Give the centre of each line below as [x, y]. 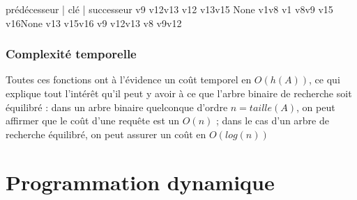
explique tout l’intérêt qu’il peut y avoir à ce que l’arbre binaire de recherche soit [179, 93]
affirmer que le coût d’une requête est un [93, 120]
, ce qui [325, 80]
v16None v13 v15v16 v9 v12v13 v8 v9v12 [94, 23]
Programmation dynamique [140, 182]
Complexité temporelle [71, 54]
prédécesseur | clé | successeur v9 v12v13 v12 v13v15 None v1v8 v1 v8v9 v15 [169, 9]
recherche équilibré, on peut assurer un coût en [106, 134]
